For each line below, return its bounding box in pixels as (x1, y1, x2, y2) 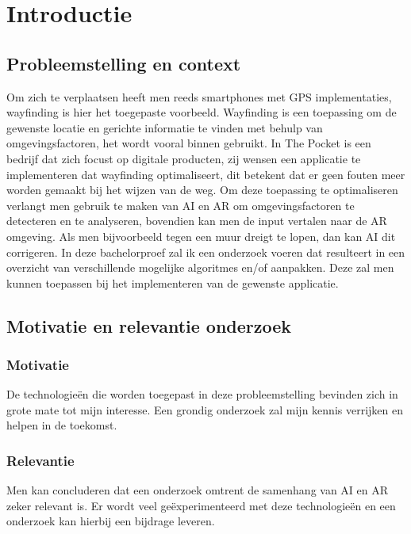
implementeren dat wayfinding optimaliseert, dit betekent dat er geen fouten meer (6, 166, 405, 182)
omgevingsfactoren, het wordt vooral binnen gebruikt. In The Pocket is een (6, 135, 371, 151)
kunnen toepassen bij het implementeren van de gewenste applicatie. (6, 274, 339, 291)
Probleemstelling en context (6, 51, 241, 75)
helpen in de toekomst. (6, 417, 117, 433)
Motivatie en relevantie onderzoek (6, 313, 292, 338)
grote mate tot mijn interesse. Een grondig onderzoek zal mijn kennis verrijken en (6, 401, 403, 418)
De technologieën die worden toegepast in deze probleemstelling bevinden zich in (6, 386, 398, 402)
